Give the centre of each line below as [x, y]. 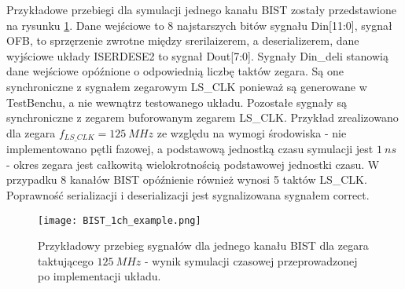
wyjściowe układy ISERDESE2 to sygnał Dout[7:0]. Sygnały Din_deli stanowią [197, 55]
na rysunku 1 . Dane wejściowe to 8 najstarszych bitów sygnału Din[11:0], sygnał [199, 25]
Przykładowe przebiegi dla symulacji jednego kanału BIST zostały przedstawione [201, 9]
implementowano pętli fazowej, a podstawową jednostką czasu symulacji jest [190, 149]
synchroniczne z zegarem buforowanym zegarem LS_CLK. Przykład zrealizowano [202, 117]
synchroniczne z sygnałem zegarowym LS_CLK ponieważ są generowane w [187, 86]
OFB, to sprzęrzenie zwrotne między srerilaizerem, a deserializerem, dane [183, 40]
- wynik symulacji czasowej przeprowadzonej [251, 260]
